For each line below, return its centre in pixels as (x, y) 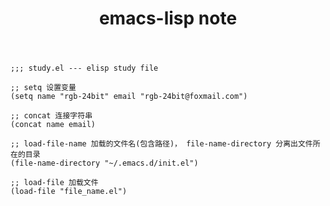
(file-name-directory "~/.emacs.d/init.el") (104, 163)
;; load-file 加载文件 (54, 183)
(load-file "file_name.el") (69, 192)
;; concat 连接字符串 (51, 116)
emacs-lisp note (168, 18)
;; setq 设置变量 (43, 88)
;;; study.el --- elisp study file (84, 68)
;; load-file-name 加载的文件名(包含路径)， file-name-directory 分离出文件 (161, 144)
